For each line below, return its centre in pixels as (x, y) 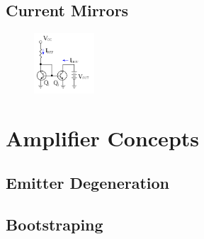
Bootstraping (55, 225)
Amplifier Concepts (103, 138)
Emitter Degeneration (88, 183)
